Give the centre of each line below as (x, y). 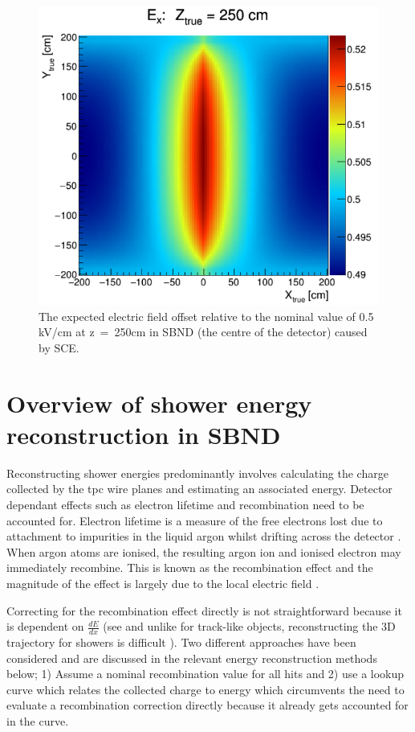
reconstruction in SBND (144, 434)
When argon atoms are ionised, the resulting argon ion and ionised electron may (204, 551)
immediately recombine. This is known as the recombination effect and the (190, 568)
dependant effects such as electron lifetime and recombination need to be (185, 504)
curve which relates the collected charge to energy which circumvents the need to (205, 689)
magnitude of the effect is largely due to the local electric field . (163, 583)
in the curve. (38, 720)
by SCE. (59, 347)
